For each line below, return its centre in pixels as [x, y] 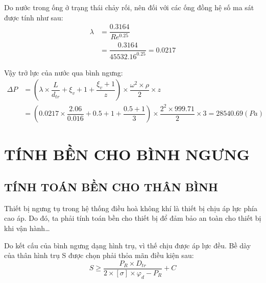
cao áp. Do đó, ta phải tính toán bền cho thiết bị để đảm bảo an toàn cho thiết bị [133, 218]
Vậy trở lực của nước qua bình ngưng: [64, 72]
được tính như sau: [34, 17]
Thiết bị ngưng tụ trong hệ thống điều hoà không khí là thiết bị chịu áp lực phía [131, 208]
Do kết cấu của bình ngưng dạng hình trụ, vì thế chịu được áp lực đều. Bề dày [128, 245]
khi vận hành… [27, 228]
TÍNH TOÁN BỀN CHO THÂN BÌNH [111, 186]
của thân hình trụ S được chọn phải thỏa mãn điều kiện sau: [99, 255]
